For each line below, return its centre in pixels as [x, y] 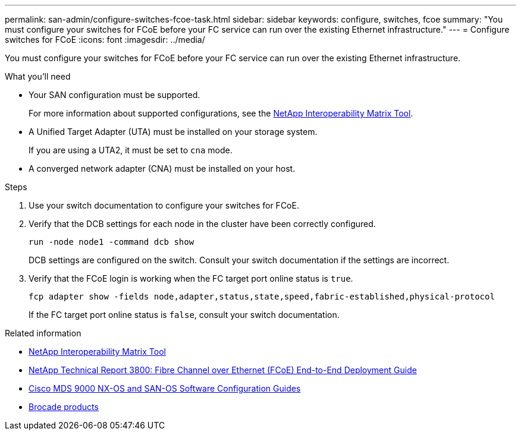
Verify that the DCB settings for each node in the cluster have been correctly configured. [202, 224]
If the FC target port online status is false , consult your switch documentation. [184, 315]
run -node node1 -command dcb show [112, 242]
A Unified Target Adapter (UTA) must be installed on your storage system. [173, 132]
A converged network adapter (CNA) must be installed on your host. [162, 168]
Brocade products [64, 407]
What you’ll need [38, 76]
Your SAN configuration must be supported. [114, 95]
